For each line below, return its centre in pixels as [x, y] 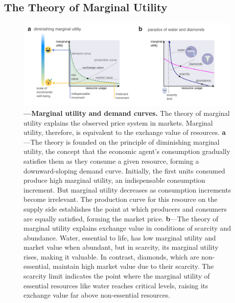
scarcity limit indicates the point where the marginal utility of [117, 276]
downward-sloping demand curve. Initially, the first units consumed [124, 170]
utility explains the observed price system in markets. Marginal [118, 122]
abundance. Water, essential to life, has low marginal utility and [120, 237]
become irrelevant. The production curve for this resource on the [120, 199]
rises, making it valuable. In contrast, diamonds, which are [111, 256]
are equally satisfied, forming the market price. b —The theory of [121, 218]
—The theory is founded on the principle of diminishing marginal [122, 141]
